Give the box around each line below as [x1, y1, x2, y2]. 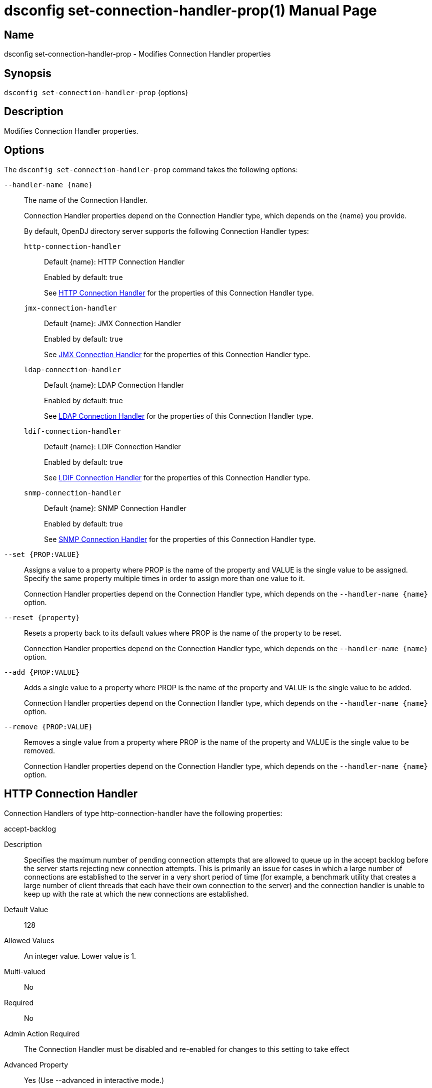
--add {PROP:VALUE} [4, 668, 80, 676]
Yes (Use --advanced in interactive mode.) [24, 1075, 164, 1084]
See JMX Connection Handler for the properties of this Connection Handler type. [44, 350, 310, 359]
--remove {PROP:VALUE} [4, 722, 93, 731]
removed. [24, 746, 55, 755]
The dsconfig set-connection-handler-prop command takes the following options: [4, 165, 298, 174]
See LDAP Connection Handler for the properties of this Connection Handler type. [44, 411, 313, 420]
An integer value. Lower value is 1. [24, 951, 136, 960]
